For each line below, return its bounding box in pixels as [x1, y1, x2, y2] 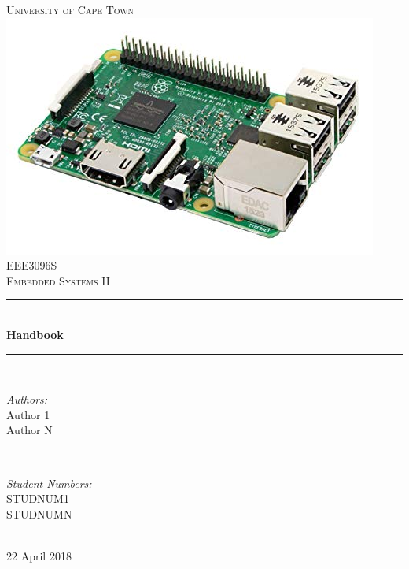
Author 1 [6, 406, 50, 422]
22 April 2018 [6, 547, 72, 563]
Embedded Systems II [6, 272, 110, 288]
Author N [6, 422, 53, 438]
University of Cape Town [6, 2, 134, 17]
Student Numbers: [6, 474, 92, 491]
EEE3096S [6, 257, 57, 273]
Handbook [6, 325, 64, 342]
